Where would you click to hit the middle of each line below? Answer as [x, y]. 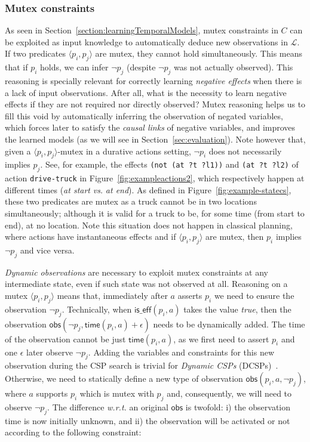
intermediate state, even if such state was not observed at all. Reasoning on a [146, 284]
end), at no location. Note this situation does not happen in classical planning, [149, 225]
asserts [190, 295]
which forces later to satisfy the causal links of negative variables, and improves [150, 127]
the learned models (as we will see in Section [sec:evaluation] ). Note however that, [155, 139]
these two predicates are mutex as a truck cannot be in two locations [131, 201]
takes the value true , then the [237, 309]
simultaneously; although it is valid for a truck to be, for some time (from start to [155, 213]
